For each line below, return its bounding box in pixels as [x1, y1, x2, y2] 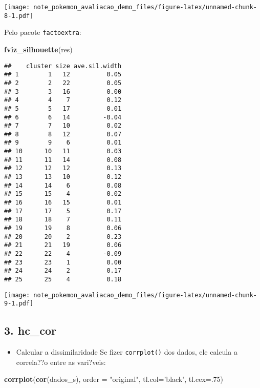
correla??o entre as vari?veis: [16, 356, 106, 367]
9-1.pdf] [4, 300, 34, 308]
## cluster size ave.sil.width [4, 62, 122, 70]
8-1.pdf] [4, 12, 34, 19]
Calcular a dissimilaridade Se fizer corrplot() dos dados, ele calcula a [16, 346, 237, 357]
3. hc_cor [4, 322, 56, 338]
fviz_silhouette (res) [4, 44, 73, 54]
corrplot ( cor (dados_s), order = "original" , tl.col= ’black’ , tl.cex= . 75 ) [4, 374, 224, 384]
